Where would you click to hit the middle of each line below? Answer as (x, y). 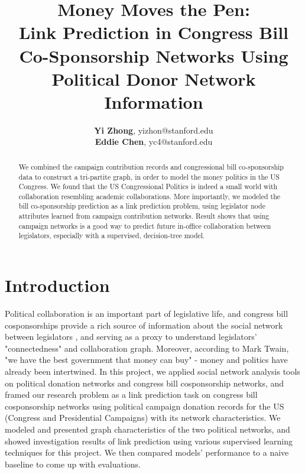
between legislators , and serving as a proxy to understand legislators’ (131, 337)
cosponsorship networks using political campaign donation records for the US (145, 406)
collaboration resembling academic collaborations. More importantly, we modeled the (150, 196)
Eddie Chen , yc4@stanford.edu (154, 142)
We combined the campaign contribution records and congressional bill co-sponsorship (151, 166)
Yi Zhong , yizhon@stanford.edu (154, 130)
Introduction (57, 285)
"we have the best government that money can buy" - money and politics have (146, 360)
